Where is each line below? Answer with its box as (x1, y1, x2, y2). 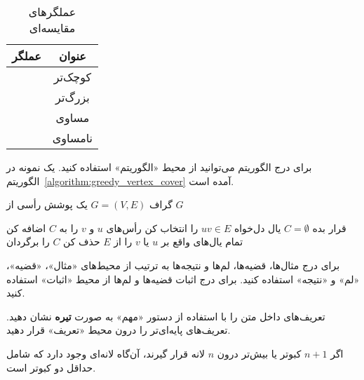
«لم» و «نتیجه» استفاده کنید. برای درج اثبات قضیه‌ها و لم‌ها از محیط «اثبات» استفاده (6, 271, 360, 286)
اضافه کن (6, 220, 46, 235)
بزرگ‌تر (55, 89, 90, 105)
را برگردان (6, 234, 50, 249)
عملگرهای (28, 4, 76, 20)
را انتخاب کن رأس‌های (106, 220, 198, 235)
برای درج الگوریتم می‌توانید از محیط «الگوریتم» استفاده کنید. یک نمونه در (6, 160, 312, 174)
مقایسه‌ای (29, 20, 76, 36)
